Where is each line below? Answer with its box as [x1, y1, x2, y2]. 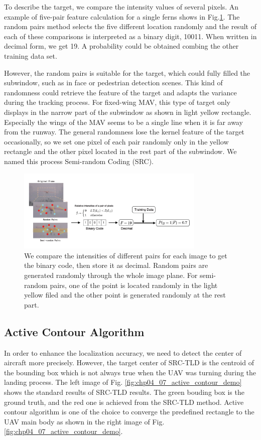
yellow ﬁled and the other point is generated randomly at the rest [24, 289, 226, 300]
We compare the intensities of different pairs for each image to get [24, 250, 227, 260]
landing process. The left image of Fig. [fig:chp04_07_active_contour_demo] [4, 377, 242, 387]
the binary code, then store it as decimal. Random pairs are [24, 260, 208, 270]
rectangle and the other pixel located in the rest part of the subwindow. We [4, 146, 237, 157]
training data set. [4, 50, 57, 61]
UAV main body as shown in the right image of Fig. [4, 416, 165, 426]
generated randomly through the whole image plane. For [24, 270, 198, 280]
